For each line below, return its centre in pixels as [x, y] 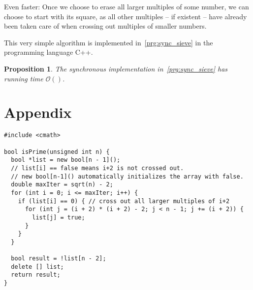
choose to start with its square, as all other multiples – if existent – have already [126, 16]
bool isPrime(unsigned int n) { [57, 152]
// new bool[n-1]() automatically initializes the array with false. [127, 176]
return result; [36, 275]
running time [24, 78]
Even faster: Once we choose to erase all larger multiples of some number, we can [126, 6]
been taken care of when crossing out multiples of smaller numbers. [105, 26]
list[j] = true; [59, 217]
